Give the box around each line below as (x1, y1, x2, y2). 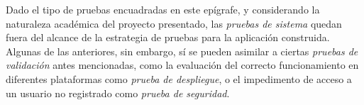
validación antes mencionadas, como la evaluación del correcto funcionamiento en (6, 57, 359, 72)
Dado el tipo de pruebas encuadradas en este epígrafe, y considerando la (6, 2, 320, 16)
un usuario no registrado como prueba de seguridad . (6, 85, 230, 100)
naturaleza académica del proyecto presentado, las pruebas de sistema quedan (6, 16, 342, 31)
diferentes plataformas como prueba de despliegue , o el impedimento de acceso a (6, 71, 352, 86)
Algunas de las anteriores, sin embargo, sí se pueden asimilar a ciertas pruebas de (6, 43, 358, 58)
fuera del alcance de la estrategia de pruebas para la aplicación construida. (6, 30, 330, 45)
